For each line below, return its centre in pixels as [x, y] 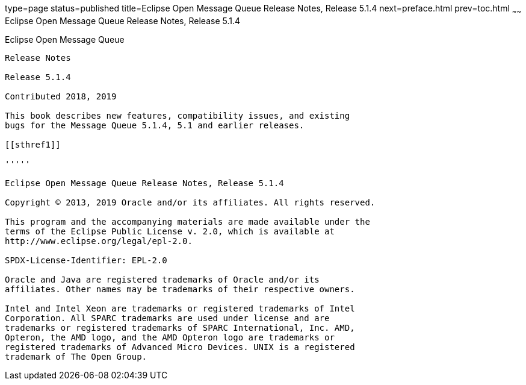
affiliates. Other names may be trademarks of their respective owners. [180, 289]
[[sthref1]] [33, 144]
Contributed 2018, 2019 [61, 96]
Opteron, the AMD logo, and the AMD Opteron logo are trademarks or [170, 337]
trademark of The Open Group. [76, 356]
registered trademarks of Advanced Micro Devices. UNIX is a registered [180, 347]
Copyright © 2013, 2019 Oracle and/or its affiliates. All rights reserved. [190, 202]
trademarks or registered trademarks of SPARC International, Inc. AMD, [180, 327]
